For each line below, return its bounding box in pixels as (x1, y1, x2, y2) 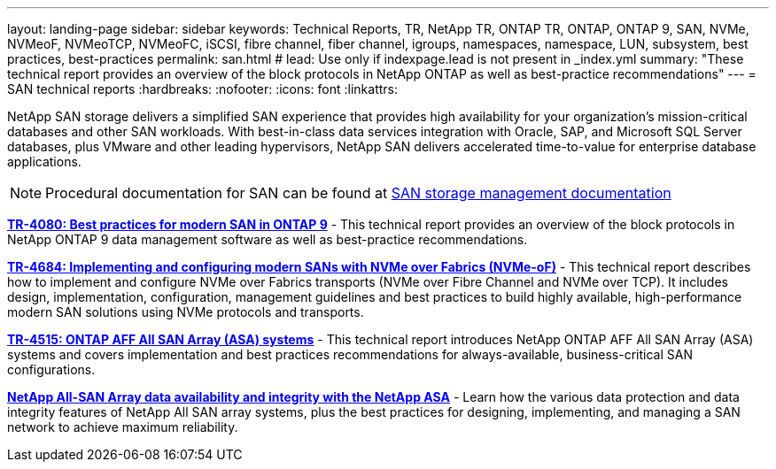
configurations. (7, 362, 96, 377)
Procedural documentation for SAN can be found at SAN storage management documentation (45, 184, 671, 202)
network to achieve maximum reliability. (7, 419, 238, 434)
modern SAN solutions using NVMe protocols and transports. (7, 304, 364, 319)
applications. (7, 154, 81, 169)
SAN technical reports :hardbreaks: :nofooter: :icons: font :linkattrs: (7, 81, 399, 96)
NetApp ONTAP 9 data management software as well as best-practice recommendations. (7, 232, 528, 247)
